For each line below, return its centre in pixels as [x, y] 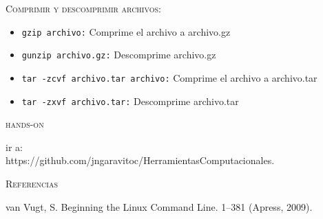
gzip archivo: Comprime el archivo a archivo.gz [126, 31]
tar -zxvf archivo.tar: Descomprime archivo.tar [130, 101]
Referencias [32, 183]
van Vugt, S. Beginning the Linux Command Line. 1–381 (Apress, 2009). [159, 206]
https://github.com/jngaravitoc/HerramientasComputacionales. [140, 160]
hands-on [25, 124]
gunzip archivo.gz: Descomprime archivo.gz [119, 55]
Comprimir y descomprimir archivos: [83, 8]
